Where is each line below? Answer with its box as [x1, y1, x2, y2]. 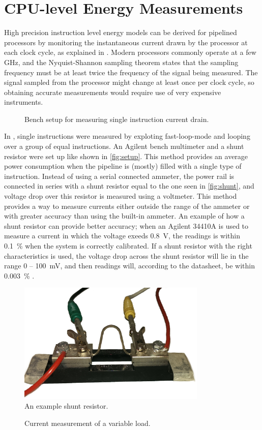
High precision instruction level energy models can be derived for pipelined [4, 27, 237, 38]
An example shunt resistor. [24, 401, 108, 411]
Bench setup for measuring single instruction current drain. [24, 113, 209, 124]
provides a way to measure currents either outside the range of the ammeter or [4, 200, 250, 211]
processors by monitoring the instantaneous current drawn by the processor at [4, 37, 248, 47]
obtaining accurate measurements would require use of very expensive [4, 86, 221, 97]
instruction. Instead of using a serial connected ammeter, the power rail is [4, 170, 235, 181]
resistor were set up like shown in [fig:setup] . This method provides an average [4, 150, 248, 161]
